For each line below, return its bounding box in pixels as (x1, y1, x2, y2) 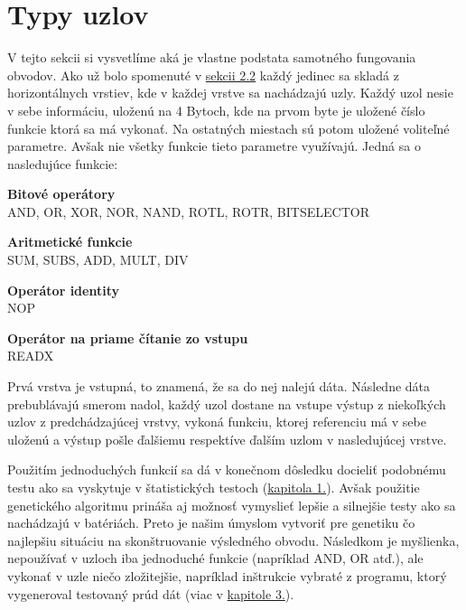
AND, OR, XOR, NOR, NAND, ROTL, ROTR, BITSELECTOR (7, 202, 369, 221)
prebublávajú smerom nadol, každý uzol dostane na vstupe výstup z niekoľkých (7, 394, 446, 413)
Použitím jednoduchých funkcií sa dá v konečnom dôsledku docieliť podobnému (7, 460, 446, 479)
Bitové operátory (7, 184, 116, 203)
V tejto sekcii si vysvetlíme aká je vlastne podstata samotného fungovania (7, 48, 416, 67)
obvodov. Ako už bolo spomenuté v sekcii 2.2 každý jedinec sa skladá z (7, 65, 399, 84)
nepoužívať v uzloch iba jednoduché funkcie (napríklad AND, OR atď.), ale (7, 549, 424, 568)
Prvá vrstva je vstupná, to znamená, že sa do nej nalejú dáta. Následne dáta (7, 377, 431, 396)
